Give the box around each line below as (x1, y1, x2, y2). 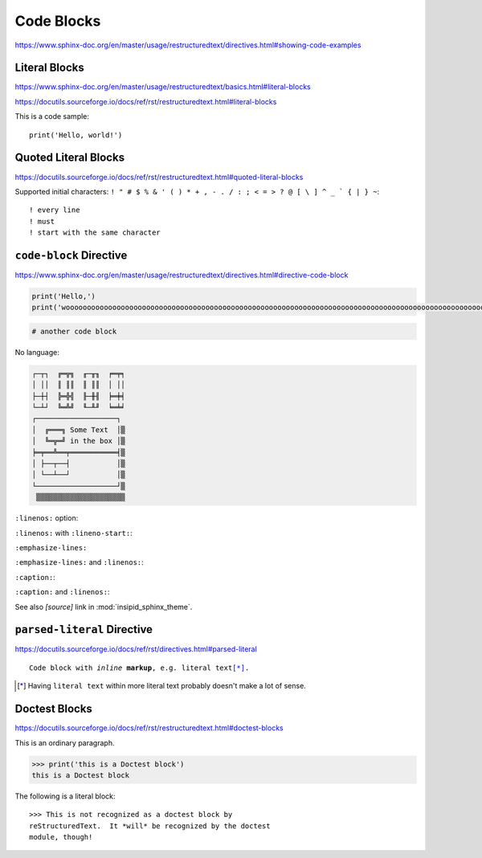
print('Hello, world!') (29, 130, 123, 140)
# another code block (31, 326, 117, 336)
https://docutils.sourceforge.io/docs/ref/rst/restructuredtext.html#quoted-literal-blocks (14, 172, 304, 182)
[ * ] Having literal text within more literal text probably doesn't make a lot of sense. (17, 681, 307, 691)
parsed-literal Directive (14, 623, 153, 636)
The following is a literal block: (14, 791, 116, 801)
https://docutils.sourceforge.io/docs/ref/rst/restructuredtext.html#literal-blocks (14, 96, 277, 106)
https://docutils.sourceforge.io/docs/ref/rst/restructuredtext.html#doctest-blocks (14, 723, 284, 733)
